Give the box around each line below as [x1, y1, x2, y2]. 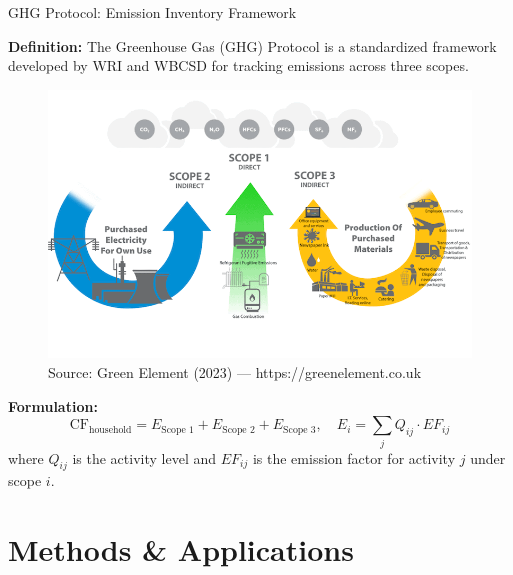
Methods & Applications [8, 529, 354, 570]
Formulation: [8, 395, 98, 416]
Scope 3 [283, 424, 316, 435]
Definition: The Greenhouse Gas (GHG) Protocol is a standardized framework [8, 35, 497, 56]
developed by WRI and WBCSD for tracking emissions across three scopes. [8, 55, 469, 76]
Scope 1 [161, 424, 194, 435]
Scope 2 [222, 424, 255, 435]
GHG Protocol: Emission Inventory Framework [8, 2, 297, 22]
